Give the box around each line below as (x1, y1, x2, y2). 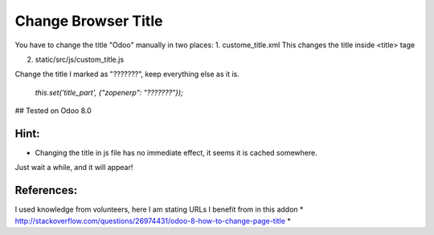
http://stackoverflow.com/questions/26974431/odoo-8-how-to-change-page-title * (14, 216, 291, 225)
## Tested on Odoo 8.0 (14, 106, 92, 115)
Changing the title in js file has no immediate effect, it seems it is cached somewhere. (35, 148, 317, 158)
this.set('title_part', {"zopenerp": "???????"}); (35, 87, 184, 97)
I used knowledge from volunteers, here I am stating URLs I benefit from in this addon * (14, 205, 304, 214)
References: (14, 184, 78, 197)
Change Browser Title (14, 12, 163, 30)
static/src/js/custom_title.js (35, 55, 125, 64)
